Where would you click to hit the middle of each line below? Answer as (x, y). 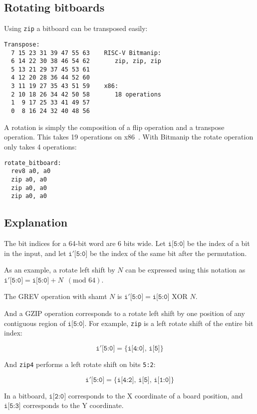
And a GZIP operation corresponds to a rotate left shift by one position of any (125, 313)
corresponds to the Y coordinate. (73, 405)
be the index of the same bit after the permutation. (168, 253)
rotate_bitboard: (33, 163)
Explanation (36, 222)
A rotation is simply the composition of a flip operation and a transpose (114, 127)
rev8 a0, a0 (31, 171)
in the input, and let (35, 253)
